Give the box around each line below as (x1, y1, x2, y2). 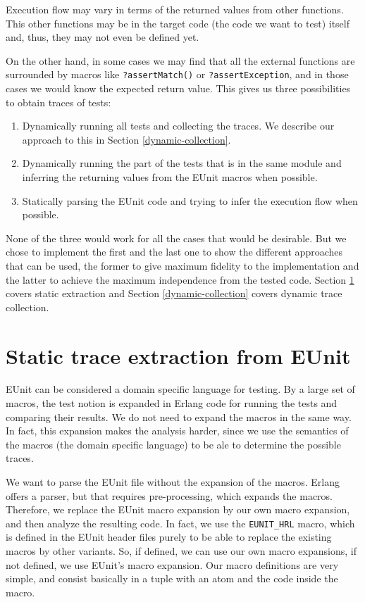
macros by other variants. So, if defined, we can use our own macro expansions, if (6, 544, 357, 558)
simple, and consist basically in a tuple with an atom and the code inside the (6, 571, 338, 586)
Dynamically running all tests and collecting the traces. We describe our (22, 118, 335, 133)
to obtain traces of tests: (6, 94, 111, 109)
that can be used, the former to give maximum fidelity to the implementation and (6, 258, 359, 272)
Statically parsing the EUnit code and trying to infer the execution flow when (22, 193, 358, 208)
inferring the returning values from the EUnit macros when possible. (22, 170, 318, 184)
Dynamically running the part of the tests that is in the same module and (22, 156, 342, 170)
